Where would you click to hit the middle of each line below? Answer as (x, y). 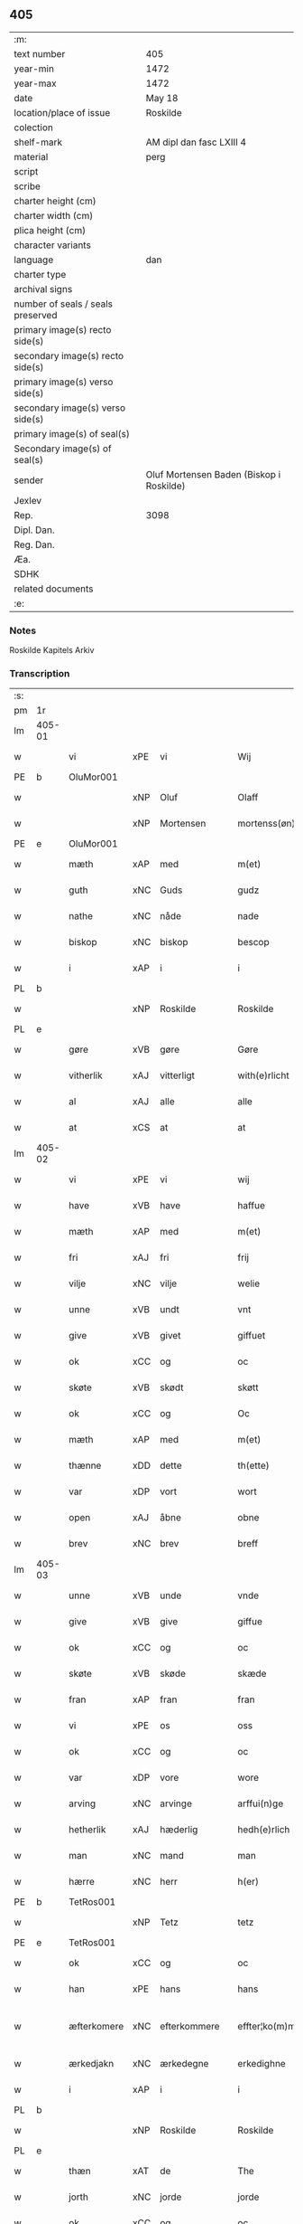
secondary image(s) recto (69, 355)
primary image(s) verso (64, 382)
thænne (85, 1466)
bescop (253, 942)
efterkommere (189, 2027)
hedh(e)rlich (264, 1830)
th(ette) (253, 1466)
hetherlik (87, 1830)
